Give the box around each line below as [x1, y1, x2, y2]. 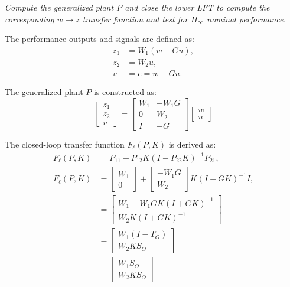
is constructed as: [93, 86, 157, 98]
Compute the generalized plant [5, 1, 114, 13]
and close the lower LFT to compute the [125, 1, 270, 13]
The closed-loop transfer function [5, 138, 125, 150]
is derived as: [168, 138, 216, 150]
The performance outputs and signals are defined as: [5, 32, 194, 45]
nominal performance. [207, 12, 286, 25]
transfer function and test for [82, 12, 188, 25]
